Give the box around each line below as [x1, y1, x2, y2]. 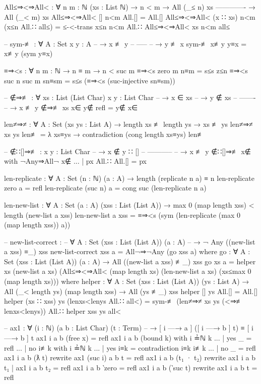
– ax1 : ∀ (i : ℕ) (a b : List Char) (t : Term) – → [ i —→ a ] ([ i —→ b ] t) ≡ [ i [4, 322, 253, 333]
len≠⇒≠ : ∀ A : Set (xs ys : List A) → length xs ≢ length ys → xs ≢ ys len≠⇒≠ [4, 119, 253, 129]
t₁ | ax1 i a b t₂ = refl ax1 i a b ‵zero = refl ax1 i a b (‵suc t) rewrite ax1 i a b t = [4, 362, 257, 372]
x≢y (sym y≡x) [4, 48, 53, 59]
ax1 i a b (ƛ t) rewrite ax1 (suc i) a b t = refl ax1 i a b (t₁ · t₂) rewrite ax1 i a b [4, 352, 255, 363]
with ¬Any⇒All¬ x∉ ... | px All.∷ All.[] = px [4, 156, 147, 166]
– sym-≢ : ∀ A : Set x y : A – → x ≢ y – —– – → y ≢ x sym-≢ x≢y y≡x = [4, 38, 247, 49]
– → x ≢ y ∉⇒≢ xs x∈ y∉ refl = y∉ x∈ [4, 102, 138, 112]
